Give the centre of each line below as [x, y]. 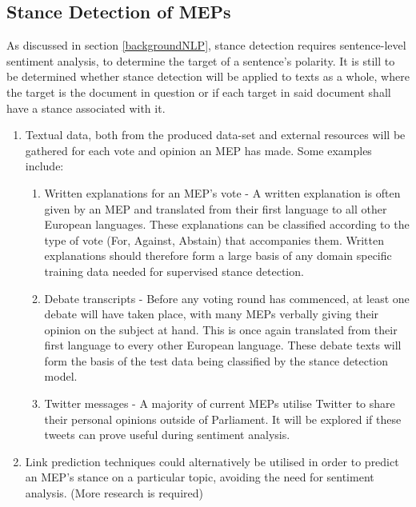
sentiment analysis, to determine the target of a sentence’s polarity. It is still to [201, 60]
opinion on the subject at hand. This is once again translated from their [221, 329]
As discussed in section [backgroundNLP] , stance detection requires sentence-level [206, 45]
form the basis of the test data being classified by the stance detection [216, 360]
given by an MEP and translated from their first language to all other [216, 208]
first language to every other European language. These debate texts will [223, 345]
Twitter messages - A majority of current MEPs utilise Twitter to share [220, 403]
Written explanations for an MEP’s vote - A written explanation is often [222, 192]
